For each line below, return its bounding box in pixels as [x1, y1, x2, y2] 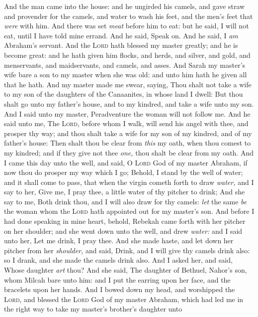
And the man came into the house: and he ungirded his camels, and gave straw [4, 1, 245, 11]
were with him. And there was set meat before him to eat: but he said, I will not [4, 20, 249, 31]
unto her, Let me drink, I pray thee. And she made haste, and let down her [4, 235, 234, 246]
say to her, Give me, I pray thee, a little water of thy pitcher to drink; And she [4, 186, 245, 197]
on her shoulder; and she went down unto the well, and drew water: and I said [4, 225, 243, 236]
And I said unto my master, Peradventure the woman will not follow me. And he [4, 108, 251, 119]
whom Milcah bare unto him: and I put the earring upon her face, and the [4, 274, 231, 285]
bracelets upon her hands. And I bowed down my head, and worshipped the [4, 284, 235, 295]
